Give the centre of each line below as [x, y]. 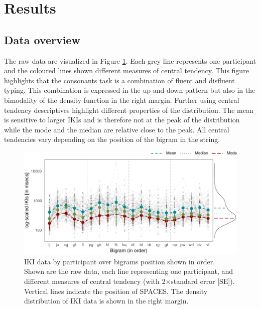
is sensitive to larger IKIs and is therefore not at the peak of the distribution [122, 120]
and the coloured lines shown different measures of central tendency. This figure [126, 70]
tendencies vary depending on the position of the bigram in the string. [112, 139]
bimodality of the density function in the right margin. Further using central [122, 100]
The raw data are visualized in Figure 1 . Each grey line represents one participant [130, 60]
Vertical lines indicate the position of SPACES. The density [116, 291]
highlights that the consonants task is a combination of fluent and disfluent [119, 80]
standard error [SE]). [203, 281]
